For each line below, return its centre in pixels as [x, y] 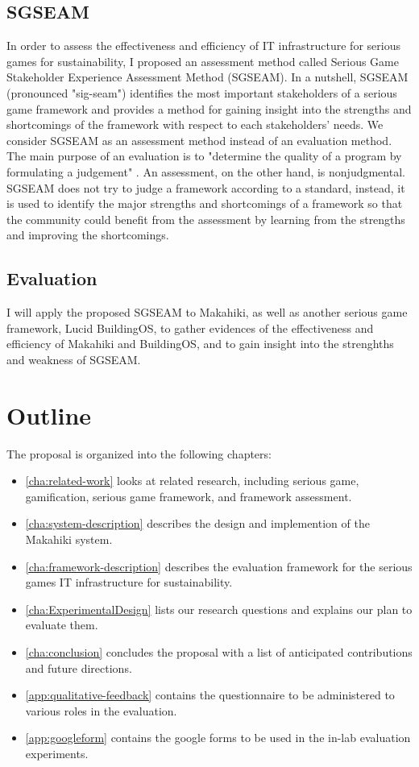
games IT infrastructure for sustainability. [129, 582]
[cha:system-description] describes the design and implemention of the [197, 523]
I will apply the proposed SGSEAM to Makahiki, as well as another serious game [207, 312]
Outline [49, 415]
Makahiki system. [69, 539]
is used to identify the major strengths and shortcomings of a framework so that [205, 203]
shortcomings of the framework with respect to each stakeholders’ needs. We [195, 124]
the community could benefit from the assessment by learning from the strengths [206, 219]
